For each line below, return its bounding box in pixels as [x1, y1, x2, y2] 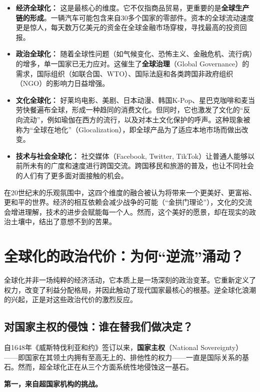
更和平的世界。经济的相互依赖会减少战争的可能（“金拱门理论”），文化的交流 [4, 197, 252, 207]
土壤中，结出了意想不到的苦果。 [10, 216, 116, 227]
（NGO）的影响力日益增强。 [15, 78, 109, 88]
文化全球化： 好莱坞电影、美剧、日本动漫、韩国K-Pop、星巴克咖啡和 [15, 94, 241, 105]
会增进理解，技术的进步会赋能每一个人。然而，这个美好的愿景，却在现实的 [4, 206, 249, 217]
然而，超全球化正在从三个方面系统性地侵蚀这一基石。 [17, 362, 193, 372]
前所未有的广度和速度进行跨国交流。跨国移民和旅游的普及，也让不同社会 [15, 160, 254, 171]
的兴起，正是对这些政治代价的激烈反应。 [4, 294, 137, 305]
